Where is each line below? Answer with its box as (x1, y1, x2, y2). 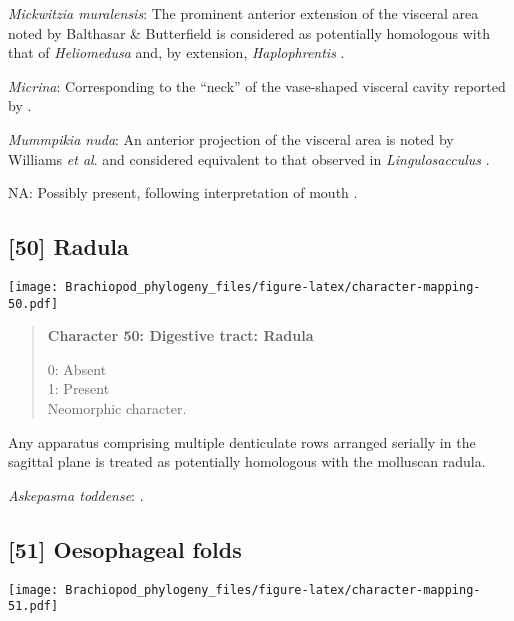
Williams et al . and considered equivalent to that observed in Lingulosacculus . (8, 148, 490, 169)
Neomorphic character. (47, 398, 187, 419)
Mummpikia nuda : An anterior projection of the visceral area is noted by (8, 128, 454, 149)
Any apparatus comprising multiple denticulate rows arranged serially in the (8, 431, 476, 452)
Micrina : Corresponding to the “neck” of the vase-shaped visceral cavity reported (8, 75, 506, 96)
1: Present (47, 378, 110, 399)
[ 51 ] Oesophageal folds (8, 533, 242, 564)
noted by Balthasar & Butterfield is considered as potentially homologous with (8, 22, 490, 43)
